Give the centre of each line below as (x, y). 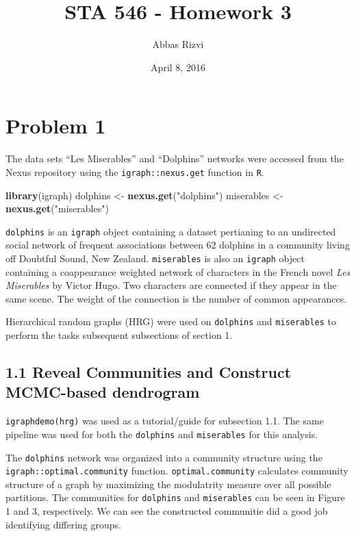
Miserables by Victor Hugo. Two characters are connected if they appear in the (171, 285)
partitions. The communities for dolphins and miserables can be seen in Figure (175, 497)
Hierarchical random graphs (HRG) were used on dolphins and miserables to (171, 321)
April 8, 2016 (178, 67)
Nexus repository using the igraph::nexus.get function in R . (135, 171)
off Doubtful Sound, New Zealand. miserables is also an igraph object (155, 258)
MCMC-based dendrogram (103, 392)
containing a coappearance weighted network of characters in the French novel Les (178, 271)
